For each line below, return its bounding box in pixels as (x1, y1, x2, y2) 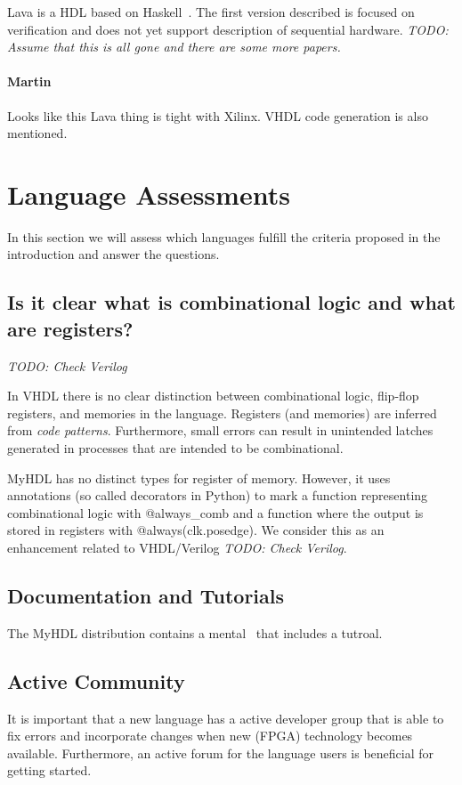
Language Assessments (7, 175, 290, 212)
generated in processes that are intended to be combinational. (7, 439, 344, 457)
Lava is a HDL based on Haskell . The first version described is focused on (7, 3, 415, 20)
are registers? (7, 314, 134, 342)
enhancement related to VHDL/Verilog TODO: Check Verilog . (7, 538, 347, 557)
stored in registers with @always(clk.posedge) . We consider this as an (7, 521, 385, 539)
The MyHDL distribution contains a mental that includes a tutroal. (7, 623, 383, 642)
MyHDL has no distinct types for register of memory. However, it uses (7, 468, 391, 487)
